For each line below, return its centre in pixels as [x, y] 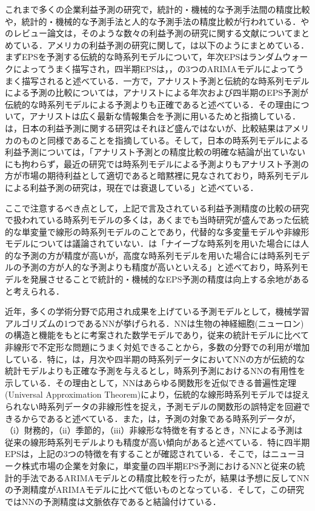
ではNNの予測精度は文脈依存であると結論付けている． [113, 501]
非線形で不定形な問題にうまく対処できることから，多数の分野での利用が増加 [157, 347]
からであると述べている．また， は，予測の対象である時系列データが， [161, 418]
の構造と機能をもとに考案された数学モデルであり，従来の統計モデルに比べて [157, 335]
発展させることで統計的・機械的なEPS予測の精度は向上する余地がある [170, 279]
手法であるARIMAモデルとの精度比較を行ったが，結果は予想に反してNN [165, 477]
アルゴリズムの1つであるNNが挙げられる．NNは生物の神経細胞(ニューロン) [154, 323]
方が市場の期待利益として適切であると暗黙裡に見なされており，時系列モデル [157, 175]
